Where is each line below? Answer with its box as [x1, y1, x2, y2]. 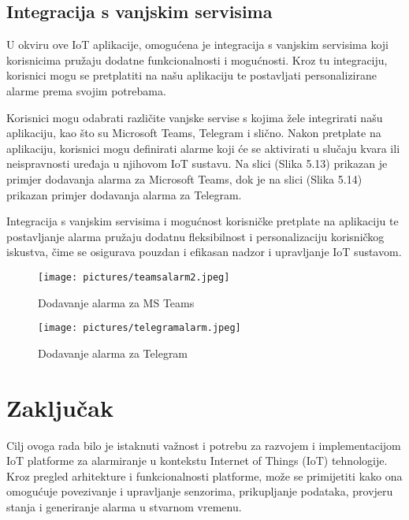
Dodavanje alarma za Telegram [38, 344, 188, 361]
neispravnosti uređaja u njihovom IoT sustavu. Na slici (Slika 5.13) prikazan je [6, 155, 388, 172]
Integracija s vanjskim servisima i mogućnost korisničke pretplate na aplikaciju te [6, 213, 399, 229]
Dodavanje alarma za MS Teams [38, 294, 195, 310]
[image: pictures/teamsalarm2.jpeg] [38, 271, 230, 283]
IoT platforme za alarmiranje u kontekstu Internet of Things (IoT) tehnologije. [6, 452, 388, 469]
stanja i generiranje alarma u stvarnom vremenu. [6, 498, 242, 514]
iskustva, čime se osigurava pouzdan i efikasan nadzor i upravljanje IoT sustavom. [6, 243, 402, 260]
